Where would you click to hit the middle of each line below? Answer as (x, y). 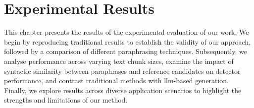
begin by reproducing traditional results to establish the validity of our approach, (127, 41)
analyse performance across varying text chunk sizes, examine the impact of (119, 61)
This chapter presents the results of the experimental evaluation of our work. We (127, 32)
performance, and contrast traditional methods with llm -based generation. (116, 81)
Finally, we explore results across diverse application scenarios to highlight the (123, 90)
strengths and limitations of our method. (66, 100)
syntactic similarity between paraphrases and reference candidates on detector (122, 71)
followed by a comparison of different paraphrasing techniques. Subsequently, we (126, 51)
